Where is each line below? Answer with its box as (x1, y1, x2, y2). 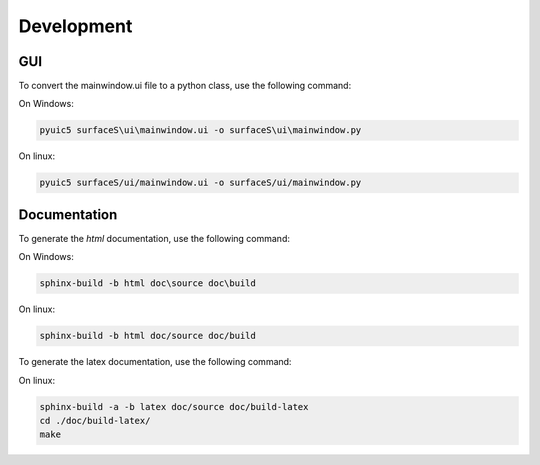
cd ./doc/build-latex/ (39, 415, 151, 426)
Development (18, 15, 133, 37)
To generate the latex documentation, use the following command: (18, 356, 292, 368)
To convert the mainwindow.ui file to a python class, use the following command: (18, 80, 352, 92)
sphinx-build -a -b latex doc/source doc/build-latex (39, 401, 309, 412)
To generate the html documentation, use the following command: (18, 232, 290, 244)
